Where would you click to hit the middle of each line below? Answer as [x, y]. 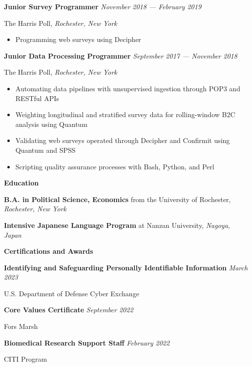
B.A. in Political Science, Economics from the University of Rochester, [117, 199]
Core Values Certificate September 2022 [69, 310]
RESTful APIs [37, 98]
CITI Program [26, 359]
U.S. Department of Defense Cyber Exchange [72, 293]
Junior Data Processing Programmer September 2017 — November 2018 [121, 55]
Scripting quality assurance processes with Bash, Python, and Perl [115, 166]
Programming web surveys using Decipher [78, 39]
